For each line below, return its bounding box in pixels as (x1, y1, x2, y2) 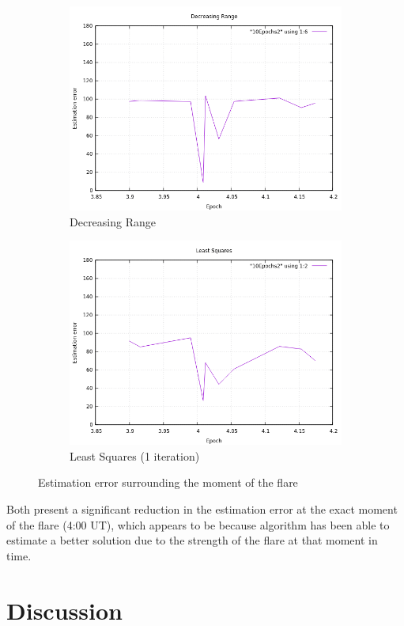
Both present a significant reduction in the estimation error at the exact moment (6, 500, 398, 517)
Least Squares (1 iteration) (70, 447, 200, 464)
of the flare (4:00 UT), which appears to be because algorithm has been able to (6, 516, 390, 533)
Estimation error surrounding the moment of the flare (38, 474, 298, 491)
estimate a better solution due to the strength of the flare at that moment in (6, 532, 378, 548)
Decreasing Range (70, 213, 156, 230)
